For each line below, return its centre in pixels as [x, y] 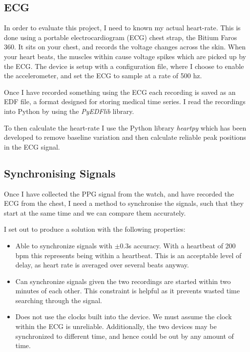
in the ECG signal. [32, 146]
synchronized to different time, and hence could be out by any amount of [125, 336]
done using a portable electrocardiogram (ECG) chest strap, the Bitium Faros [121, 37]
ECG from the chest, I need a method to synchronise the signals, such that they [124, 203]
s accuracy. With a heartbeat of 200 [182, 245]
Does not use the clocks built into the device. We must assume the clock [124, 317]
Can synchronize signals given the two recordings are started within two [123, 281]
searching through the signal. [59, 300]
